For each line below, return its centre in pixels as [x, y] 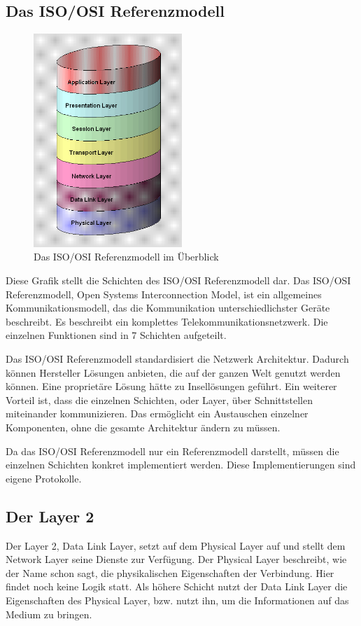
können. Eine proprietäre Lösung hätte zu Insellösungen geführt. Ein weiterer [171, 386]
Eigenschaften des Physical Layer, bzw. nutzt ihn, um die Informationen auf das [177, 600]
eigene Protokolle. [44, 478]
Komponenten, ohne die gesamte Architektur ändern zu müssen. [143, 427]
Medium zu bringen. [49, 614]
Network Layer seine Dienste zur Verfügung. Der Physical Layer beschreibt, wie [176, 559]
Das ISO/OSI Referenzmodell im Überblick [126, 257]
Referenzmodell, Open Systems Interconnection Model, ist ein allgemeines [164, 294]
